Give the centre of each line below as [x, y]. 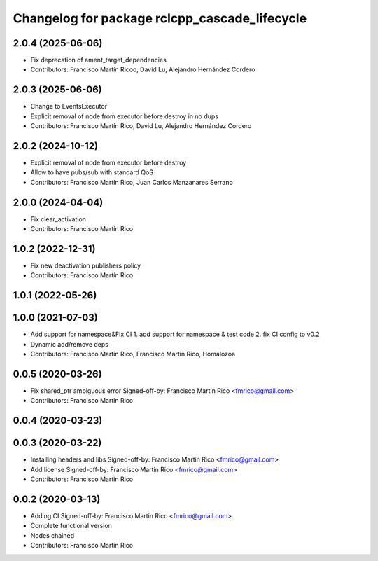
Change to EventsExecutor [69, 106]
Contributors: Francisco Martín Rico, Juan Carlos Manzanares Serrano [132, 182]
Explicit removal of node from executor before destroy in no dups [124, 116]
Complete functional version [71, 526]
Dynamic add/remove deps [69, 344]
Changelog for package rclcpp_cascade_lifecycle [160, 18]
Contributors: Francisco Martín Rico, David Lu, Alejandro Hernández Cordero [141, 126]
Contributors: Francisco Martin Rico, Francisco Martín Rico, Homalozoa [133, 354]
